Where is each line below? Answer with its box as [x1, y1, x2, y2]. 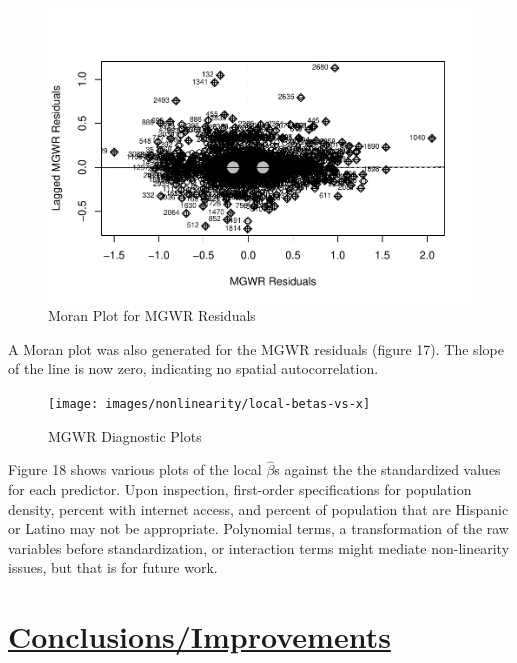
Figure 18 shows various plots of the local [8, 459, 262, 480]
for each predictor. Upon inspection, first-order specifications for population [8, 478, 472, 499]
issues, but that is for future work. [8, 557, 218, 578]
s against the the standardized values [274, 459, 501, 480]
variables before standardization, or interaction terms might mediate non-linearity [8, 537, 510, 558]
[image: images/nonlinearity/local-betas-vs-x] [48, 396, 371, 411]
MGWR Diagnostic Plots [48, 425, 202, 446]
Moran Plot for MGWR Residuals [48, 305, 256, 326]
